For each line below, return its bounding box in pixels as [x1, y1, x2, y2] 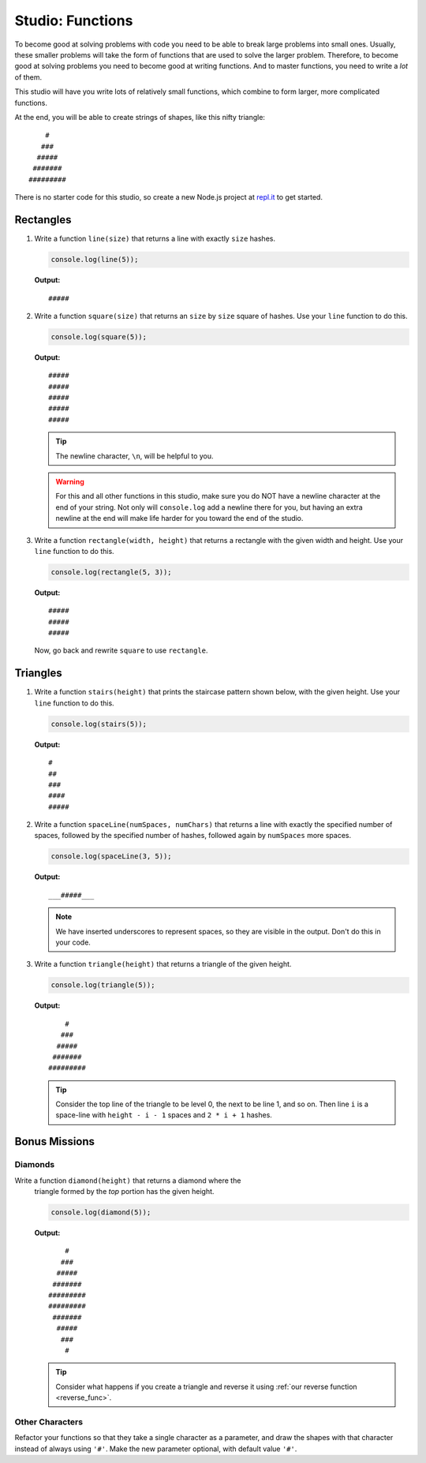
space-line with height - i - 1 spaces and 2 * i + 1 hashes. [55, 1110, 272, 1120]
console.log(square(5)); [50, 332, 148, 341]
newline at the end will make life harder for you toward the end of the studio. [55, 514, 304, 523]
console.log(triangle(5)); [50, 981, 155, 990]
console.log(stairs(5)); [50, 719, 148, 728]
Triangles [14, 667, 62, 680]
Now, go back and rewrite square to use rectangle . [34, 645, 208, 655]
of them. [14, 72, 43, 82]
